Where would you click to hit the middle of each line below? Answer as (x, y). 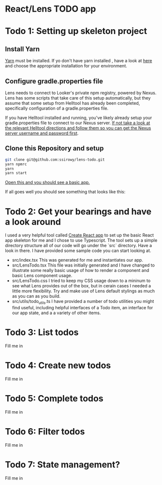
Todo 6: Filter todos (45, 432)
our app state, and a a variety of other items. (56, 313)
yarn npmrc (16, 164)
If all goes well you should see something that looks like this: (65, 192)
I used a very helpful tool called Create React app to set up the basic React (79, 235)
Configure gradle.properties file (54, 81)
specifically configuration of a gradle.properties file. (57, 108)
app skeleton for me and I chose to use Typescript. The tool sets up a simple (81, 240)
